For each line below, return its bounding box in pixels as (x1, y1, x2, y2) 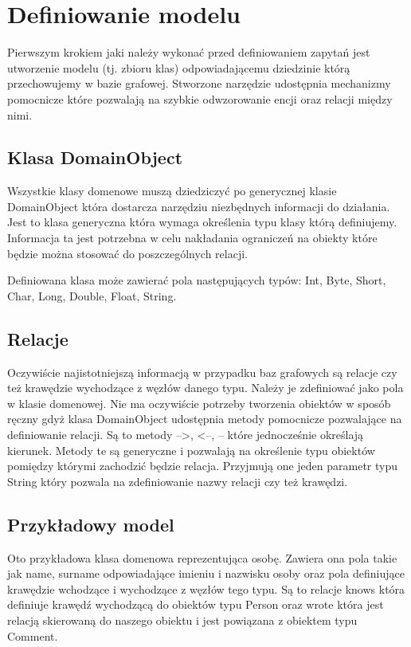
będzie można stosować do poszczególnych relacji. (7, 245, 248, 261)
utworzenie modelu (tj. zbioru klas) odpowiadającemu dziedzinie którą (7, 59, 350, 76)
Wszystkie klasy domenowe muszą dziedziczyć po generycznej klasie (7, 182, 337, 199)
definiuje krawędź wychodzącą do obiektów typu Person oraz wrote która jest (7, 596, 384, 613)
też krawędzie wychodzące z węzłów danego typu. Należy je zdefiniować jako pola (7, 379, 404, 396)
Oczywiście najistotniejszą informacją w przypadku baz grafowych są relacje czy (7, 363, 397, 380)
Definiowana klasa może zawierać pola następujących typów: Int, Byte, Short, (7, 272, 386, 288)
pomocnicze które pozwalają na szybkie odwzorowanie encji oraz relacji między (7, 90, 393, 107)
